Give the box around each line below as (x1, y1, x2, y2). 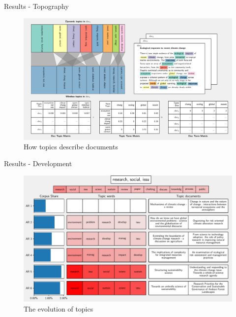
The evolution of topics (24, 303, 93, 314)
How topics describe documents (24, 141, 118, 152)
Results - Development (4, 158, 72, 168)
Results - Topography (4, 1, 69, 11)
